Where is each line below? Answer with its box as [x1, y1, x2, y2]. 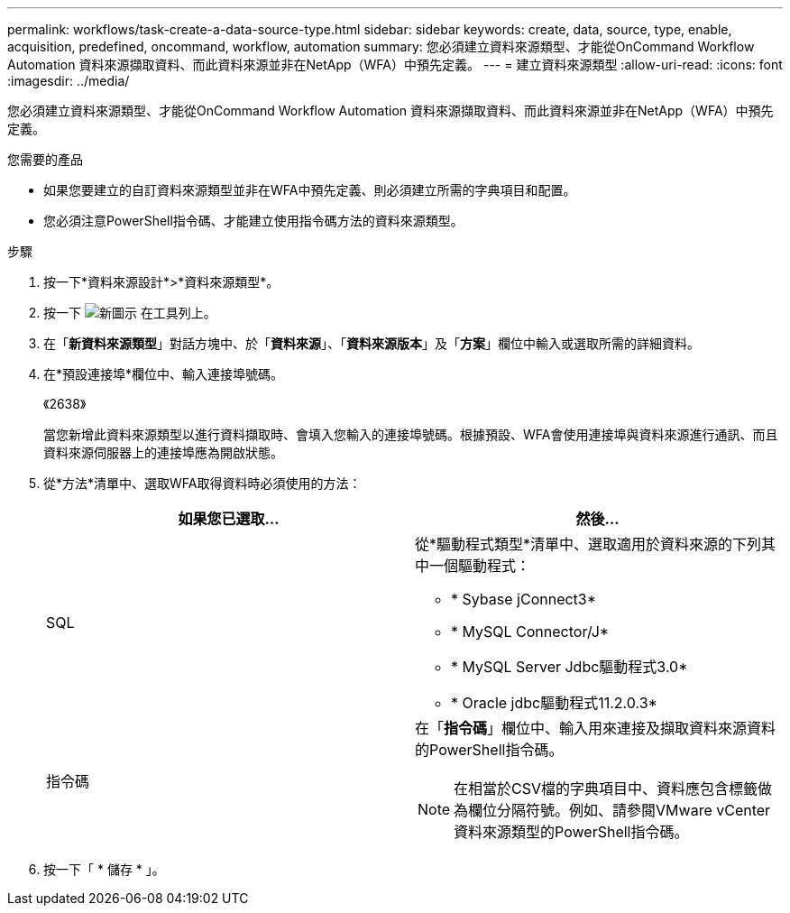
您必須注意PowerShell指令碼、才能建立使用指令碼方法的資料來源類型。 [43, 213, 464, 228]
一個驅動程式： [429, 557, 531, 575]
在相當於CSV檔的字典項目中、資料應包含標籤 [454, 779, 758, 798]
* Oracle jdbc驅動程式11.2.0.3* [451, 694, 657, 712]
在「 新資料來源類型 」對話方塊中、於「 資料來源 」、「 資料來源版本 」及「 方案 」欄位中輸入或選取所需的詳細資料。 [43, 336, 700, 351]
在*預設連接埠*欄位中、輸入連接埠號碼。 [43, 366, 284, 382]
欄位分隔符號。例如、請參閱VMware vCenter [468, 801, 771, 819]
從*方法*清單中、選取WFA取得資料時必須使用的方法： [43, 475, 362, 491]
